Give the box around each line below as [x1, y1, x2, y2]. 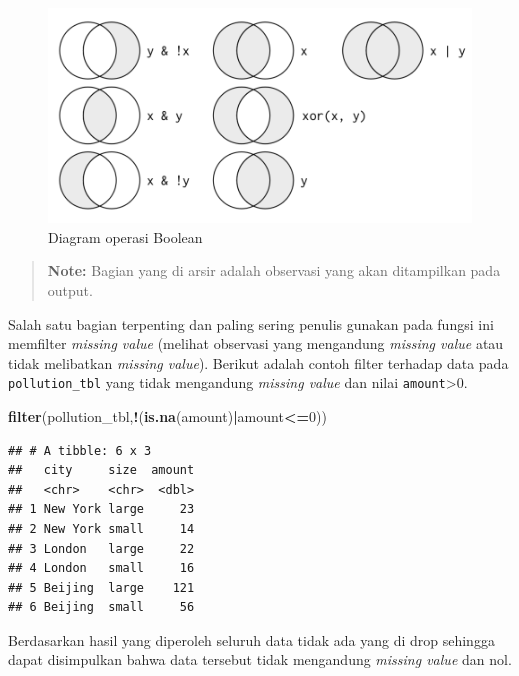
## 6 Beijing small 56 [8, 600, 195, 615]
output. [47, 279, 93, 300]
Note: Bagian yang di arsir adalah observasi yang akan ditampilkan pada [47, 260, 501, 281]
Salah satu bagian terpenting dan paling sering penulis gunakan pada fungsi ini [8, 313, 494, 334]
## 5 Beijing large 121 [8, 580, 195, 595]
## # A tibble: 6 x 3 [8, 443, 152, 458]
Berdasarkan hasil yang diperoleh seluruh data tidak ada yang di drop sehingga [8, 629, 495, 650]
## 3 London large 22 [8, 541, 195, 556]
